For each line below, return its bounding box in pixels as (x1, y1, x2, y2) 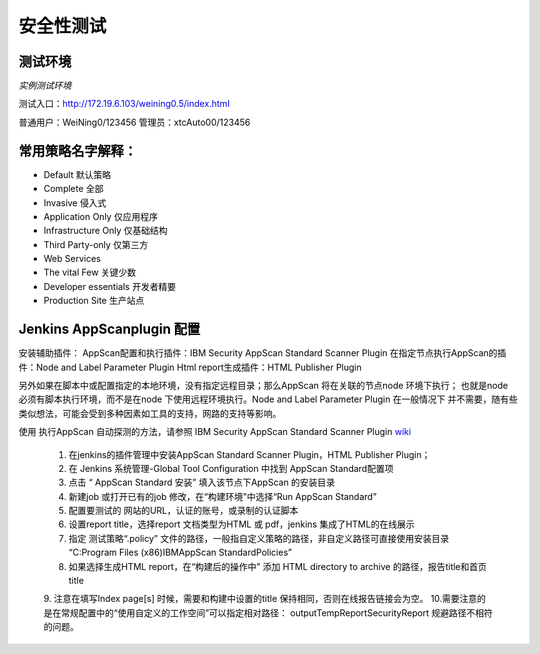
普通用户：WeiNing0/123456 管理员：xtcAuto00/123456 (18, 116, 251, 128)
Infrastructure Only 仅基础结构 (43, 225, 169, 237)
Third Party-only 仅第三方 (43, 238, 149, 250)
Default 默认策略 (43, 168, 112, 180)
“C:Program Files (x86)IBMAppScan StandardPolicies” (68, 546, 292, 559)
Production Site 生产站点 (43, 295, 145, 307)
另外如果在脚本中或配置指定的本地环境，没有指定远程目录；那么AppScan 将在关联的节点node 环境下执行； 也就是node (18, 379, 509, 391)
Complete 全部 (43, 183, 104, 195)
